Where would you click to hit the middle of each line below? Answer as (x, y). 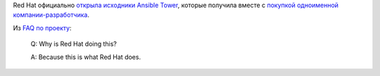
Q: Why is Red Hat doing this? (74, 44)
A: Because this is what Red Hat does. (85, 57)
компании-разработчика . (51, 15)
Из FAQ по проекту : (42, 27)
